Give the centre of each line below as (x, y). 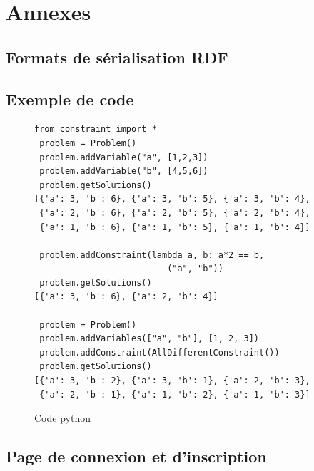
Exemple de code (70, 99)
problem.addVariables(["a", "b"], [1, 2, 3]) (149, 339)
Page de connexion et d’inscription (136, 456)
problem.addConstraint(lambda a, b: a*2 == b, (152, 255)
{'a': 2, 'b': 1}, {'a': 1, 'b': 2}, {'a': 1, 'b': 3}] (175, 394)
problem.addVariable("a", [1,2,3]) (124, 157)
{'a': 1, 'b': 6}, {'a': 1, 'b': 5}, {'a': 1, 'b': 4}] (175, 227)
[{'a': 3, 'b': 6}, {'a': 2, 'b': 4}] (126, 297)
